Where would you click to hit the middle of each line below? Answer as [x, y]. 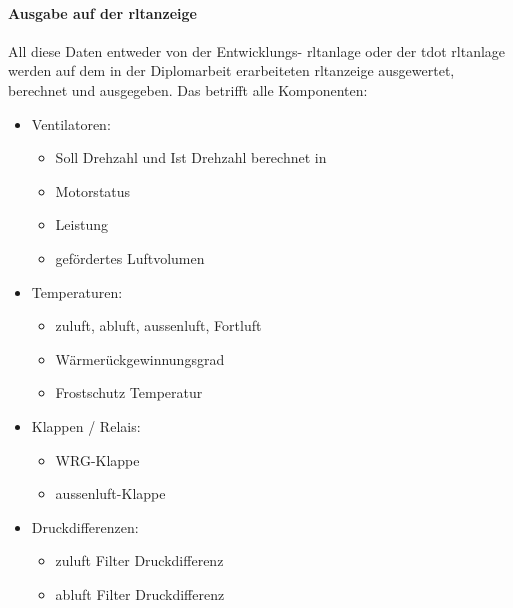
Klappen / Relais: [86, 425]
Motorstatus [93, 190]
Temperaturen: [77, 291]
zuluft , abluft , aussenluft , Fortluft [158, 325]
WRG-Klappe [97, 459]
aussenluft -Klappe [110, 493]
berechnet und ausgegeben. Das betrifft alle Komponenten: [188, 89]
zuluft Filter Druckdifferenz [139, 560]
